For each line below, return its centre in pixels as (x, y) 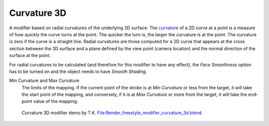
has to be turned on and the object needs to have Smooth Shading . (78, 71)
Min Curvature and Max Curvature (44, 81)
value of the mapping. (56, 101)
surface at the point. (30, 56)
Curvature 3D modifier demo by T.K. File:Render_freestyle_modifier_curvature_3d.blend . (112, 113)
